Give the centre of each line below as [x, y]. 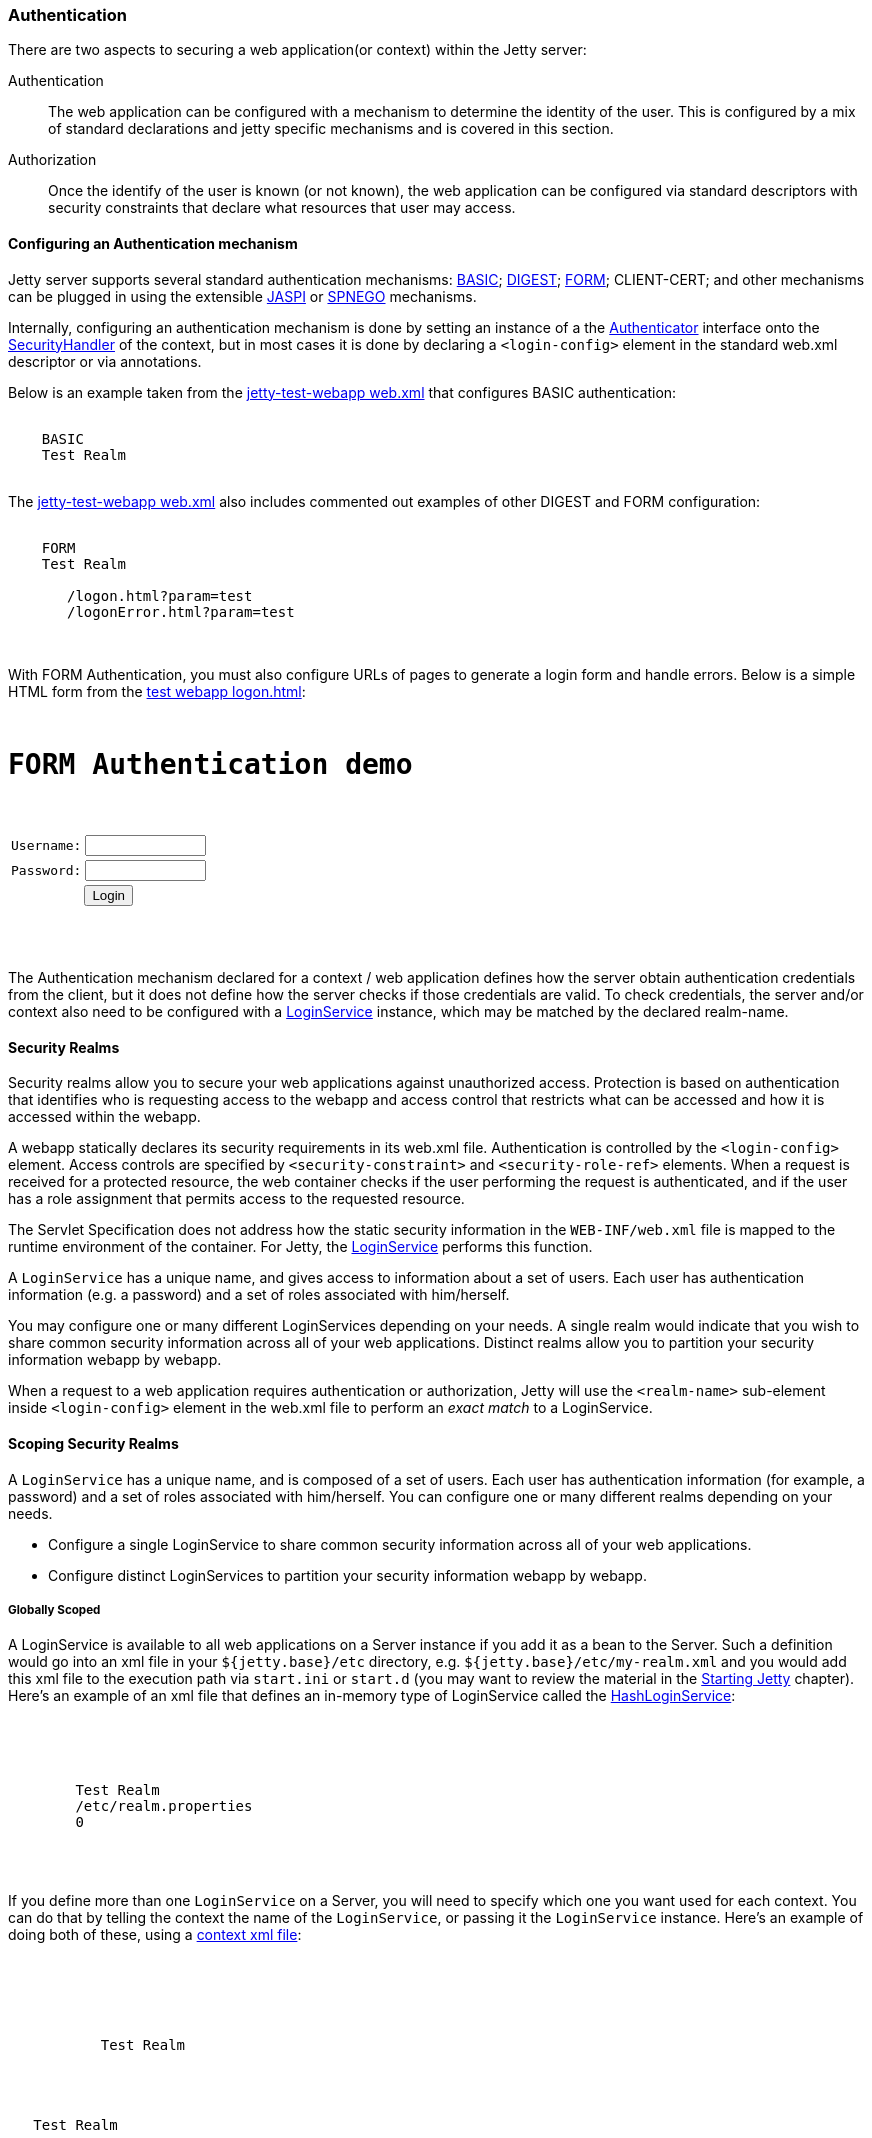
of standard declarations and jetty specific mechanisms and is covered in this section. [331, 129]
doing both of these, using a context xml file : [155, 1935]
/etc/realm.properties [164, 1806]
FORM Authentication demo [210, 765]
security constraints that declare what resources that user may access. [282, 208]
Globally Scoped [54, 1609]
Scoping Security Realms [93, 1443]
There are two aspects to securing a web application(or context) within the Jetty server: [297, 50]
